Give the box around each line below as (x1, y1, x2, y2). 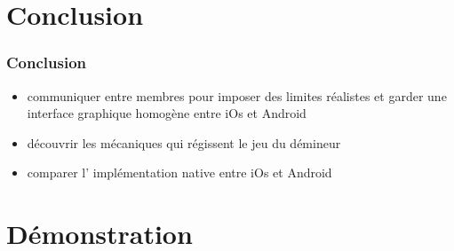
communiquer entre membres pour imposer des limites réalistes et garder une (27, 86, 447, 105)
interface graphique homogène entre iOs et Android (27, 104, 307, 122)
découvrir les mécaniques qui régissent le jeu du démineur (27, 133, 341, 152)
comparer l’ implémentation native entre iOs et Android (27, 163, 332, 182)
